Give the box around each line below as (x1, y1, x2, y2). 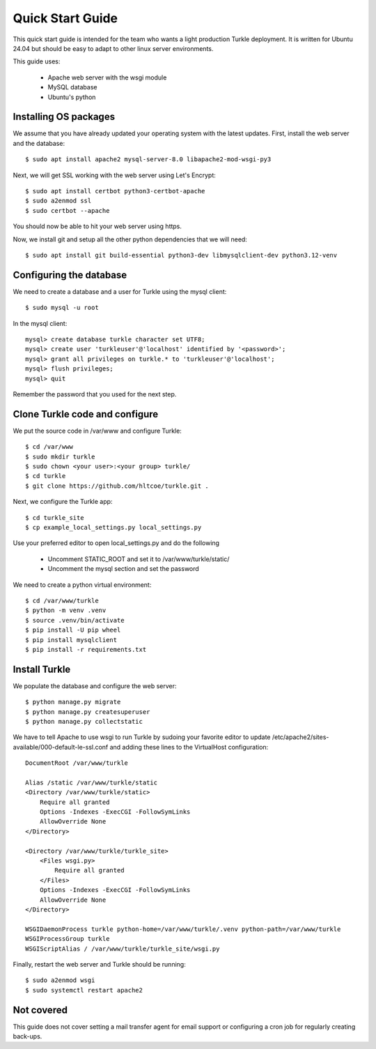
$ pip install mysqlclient (25, 636, 118, 643)
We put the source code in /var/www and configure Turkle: (13, 426, 182, 435)
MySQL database (47, 83, 97, 91)
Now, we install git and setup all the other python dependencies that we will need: (13, 235, 247, 244)
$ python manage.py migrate (25, 698, 121, 706)
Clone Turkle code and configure (13, 408, 159, 420)
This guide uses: (13, 57, 61, 66)
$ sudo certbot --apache (25, 207, 110, 214)
